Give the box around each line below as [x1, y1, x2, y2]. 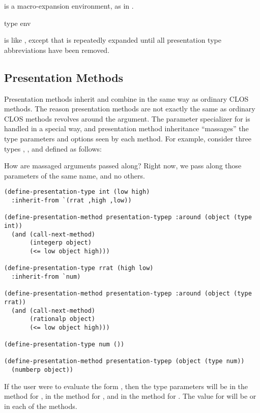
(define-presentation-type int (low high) [4, 188, 150, 196]
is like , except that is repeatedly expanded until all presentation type [4, 35, 221, 45]
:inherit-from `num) [11, 273, 81, 280]
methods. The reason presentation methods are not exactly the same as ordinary [4, 103, 255, 114]
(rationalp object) [30, 315, 95, 323]
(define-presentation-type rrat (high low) [4, 264, 154, 272]
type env [4, 17, 31, 28]
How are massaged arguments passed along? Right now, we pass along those [4, 160, 242, 171]
